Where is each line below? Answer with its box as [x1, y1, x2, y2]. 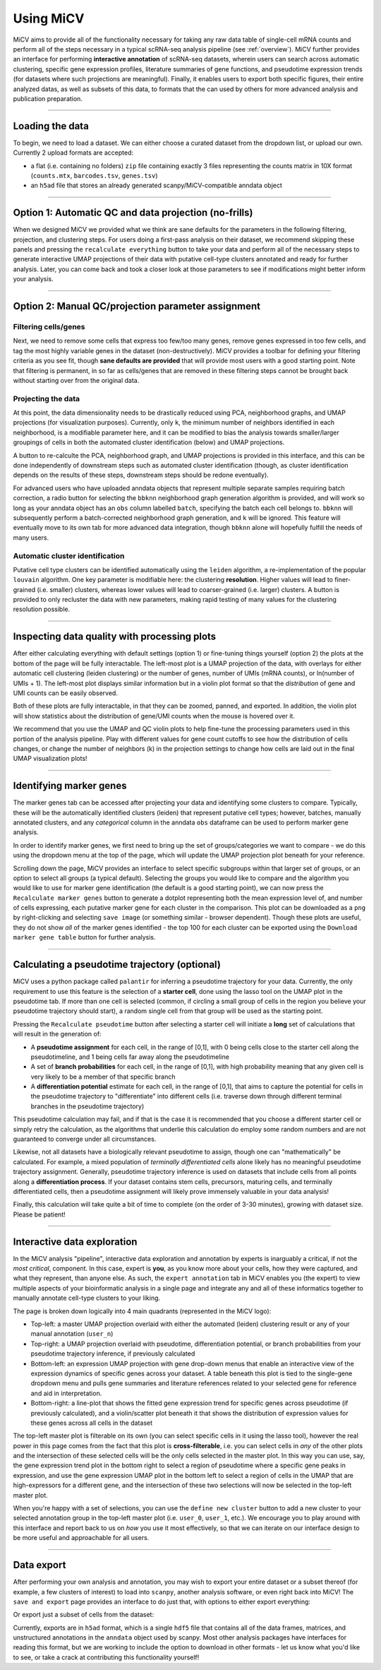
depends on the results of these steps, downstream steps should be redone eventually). [13, 470, 270, 480]
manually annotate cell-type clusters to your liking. [13, 1293, 161, 1303]
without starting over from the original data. [13, 376, 140, 384]
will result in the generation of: [13, 1030, 102, 1038]
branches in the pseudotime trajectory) [30, 1102, 145, 1111]
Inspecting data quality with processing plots [13, 631, 217, 643]
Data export [13, 1559, 66, 1571]
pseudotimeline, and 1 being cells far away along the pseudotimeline [30, 1053, 229, 1061]
